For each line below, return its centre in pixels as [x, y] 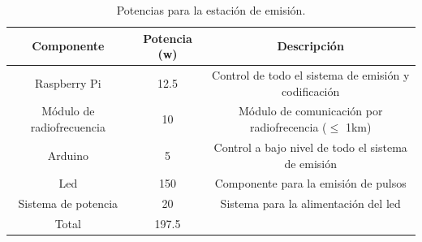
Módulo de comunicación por [311, 111]
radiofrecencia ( [288, 127]
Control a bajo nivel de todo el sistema [310, 147]
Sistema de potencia [68, 203]
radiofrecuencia [68, 127]
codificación [311, 91]
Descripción [310, 46]
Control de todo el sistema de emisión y [311, 75]
